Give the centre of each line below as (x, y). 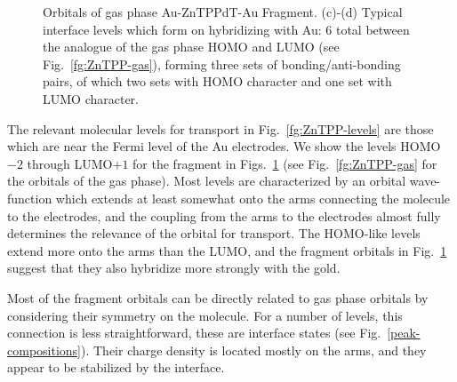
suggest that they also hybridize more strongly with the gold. (174, 268)
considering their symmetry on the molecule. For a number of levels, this (205, 315)
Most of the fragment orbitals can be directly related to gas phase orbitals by (218, 297)
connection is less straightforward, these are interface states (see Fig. (194, 333)
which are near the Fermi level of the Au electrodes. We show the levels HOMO (224, 146)
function (30, 198)
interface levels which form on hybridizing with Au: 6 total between (226, 29)
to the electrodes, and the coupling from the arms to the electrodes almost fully (224, 215)
